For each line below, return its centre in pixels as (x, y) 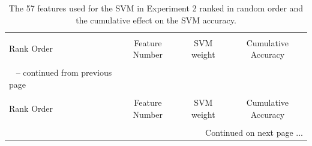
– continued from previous (64, 72)
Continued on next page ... (254, 132)
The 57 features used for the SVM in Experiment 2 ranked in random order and (156, 8)
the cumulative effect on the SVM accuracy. (156, 20)
